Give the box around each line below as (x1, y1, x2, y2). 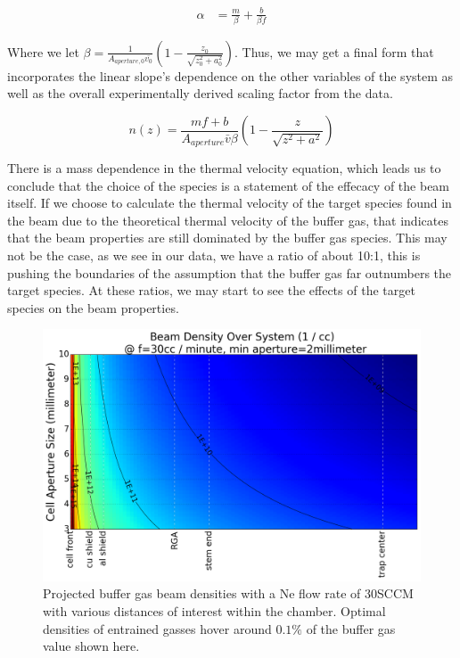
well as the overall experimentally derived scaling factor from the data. (7, 84, 393, 103)
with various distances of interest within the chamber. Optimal (43, 602, 386, 621)
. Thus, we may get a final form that (234, 42, 434, 61)
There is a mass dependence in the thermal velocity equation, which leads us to (7, 159, 441, 177)
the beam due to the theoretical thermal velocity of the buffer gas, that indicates (7, 210, 448, 229)
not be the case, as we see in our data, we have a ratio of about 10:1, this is (7, 246, 421, 265)
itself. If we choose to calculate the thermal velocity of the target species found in (7, 193, 452, 212)
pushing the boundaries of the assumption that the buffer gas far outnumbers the (7, 263, 452, 282)
